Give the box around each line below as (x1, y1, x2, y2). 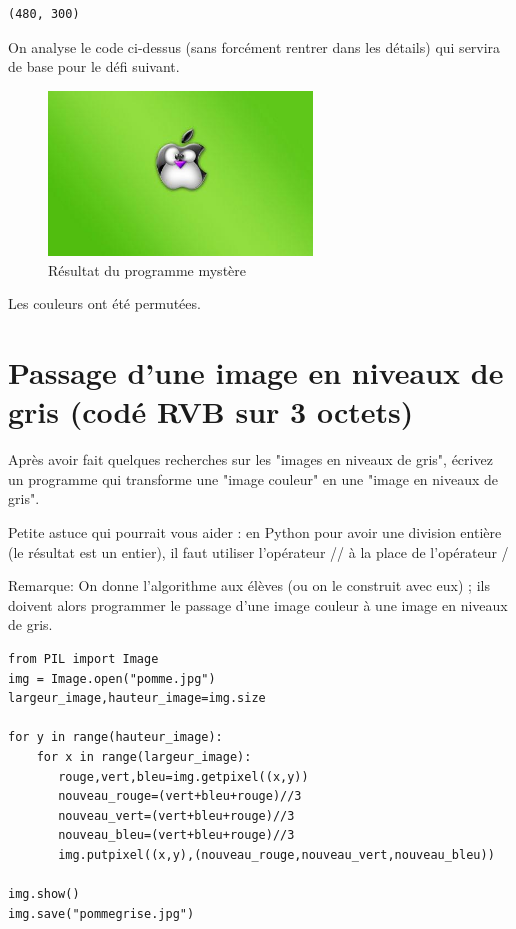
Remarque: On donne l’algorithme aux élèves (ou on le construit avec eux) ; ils (8, 575, 490, 596)
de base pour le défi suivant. (8, 56, 180, 77)
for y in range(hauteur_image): (8, 730, 223, 745)
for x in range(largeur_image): (36, 749, 252, 764)
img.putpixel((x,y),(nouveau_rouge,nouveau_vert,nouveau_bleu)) (58, 847, 495, 862)
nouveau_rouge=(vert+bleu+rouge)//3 (58, 789, 302, 804)
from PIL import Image (8, 651, 159, 666)
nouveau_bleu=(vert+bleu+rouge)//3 (58, 828, 295, 843)
